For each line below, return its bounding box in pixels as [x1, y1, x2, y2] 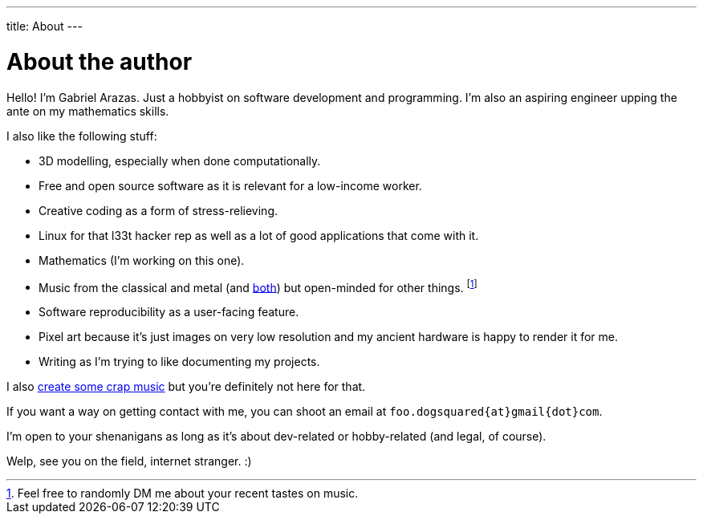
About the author [6, 47, 193, 75]
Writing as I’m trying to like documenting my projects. [39, 355, 320, 369]
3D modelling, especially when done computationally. [39, 153, 321, 168]
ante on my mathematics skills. [6, 104, 169, 118]
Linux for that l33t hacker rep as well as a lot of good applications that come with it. [39, 228, 479, 242]
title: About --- [6, 19, 83, 33]
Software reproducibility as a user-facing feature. [39, 305, 299, 319]
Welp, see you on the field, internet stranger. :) [6, 454, 252, 469]
